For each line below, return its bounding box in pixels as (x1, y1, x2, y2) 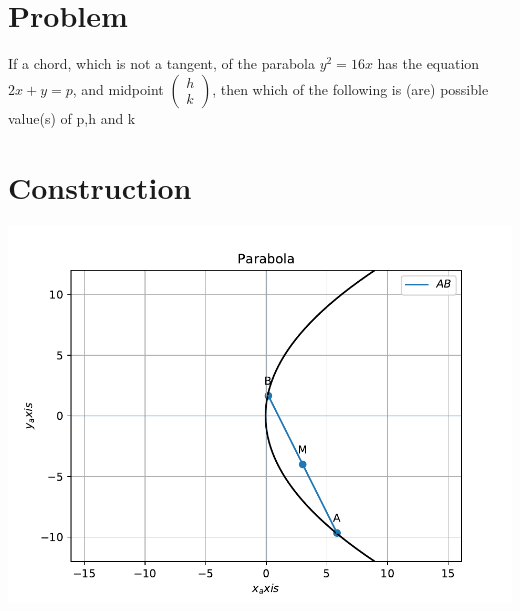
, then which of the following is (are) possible (212, 78, 489, 99)
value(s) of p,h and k (8, 107, 136, 128)
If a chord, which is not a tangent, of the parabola (8, 53, 316, 74)
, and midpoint (72, 78, 164, 99)
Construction (8, 166, 192, 207)
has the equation (377, 53, 480, 74)
